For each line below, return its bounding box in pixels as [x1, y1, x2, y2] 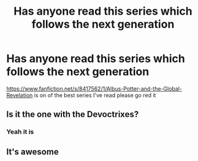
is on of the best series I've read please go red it [34, 91, 156, 99]
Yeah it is [6, 127, 34, 136]
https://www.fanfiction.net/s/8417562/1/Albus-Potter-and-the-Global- [6, 84, 183, 92]
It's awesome [6, 146, 59, 157]
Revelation [6, 91, 33, 99]
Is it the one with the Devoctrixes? [6, 109, 139, 120]
